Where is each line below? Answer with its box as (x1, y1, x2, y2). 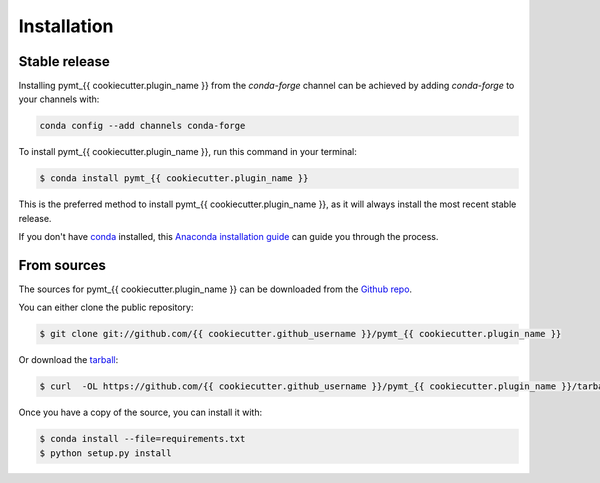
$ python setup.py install (39, 447, 172, 459)
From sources (18, 256, 107, 274)
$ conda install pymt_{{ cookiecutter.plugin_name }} (39, 173, 309, 184)
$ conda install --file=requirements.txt (39, 433, 246, 445)
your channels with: (18, 93, 100, 105)
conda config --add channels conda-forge (39, 120, 246, 132)
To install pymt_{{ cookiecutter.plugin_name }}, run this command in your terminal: (18, 146, 357, 158)
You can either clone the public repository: (18, 301, 194, 314)
